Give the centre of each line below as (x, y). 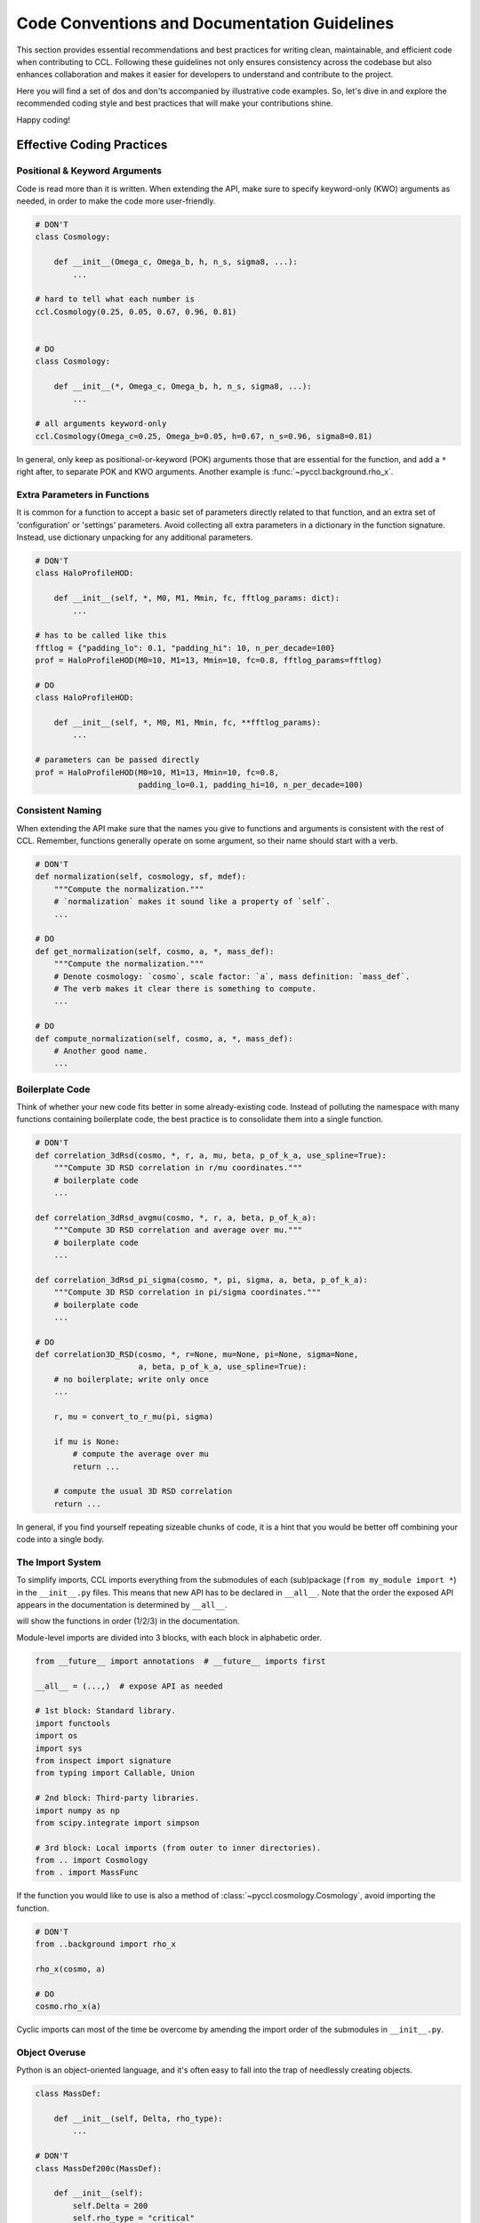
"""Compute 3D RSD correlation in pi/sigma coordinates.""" (188, 1292)
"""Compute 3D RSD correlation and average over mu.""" (178, 1230)
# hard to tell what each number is (115, 299)
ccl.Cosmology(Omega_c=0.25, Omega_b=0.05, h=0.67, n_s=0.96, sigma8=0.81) (204, 436)
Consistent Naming (59, 811)
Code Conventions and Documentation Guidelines (205, 23)
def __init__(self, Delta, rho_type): (138, 2119)
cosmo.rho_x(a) (68, 2006)
